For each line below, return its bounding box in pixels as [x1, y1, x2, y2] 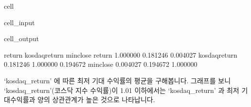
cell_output [4, 33, 39, 44]
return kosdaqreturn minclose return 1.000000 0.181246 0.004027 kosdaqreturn [4, 49, 237, 60]
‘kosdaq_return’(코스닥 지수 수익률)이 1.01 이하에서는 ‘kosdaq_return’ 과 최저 [4, 85, 239, 95]
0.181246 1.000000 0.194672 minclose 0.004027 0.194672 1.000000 [4, 59, 197, 69]
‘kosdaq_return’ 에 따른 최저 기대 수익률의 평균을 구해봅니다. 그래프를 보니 [4, 75, 231, 85]
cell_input [4, 17, 35, 27]
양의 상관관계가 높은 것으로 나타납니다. [37, 94, 155, 105]
